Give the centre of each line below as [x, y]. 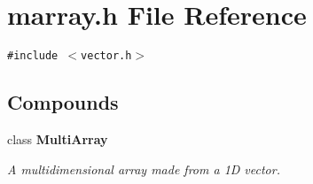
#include [33, 56]
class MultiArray [58, 138]
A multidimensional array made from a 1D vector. [144, 169]
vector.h [106, 56]
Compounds [63, 102]
